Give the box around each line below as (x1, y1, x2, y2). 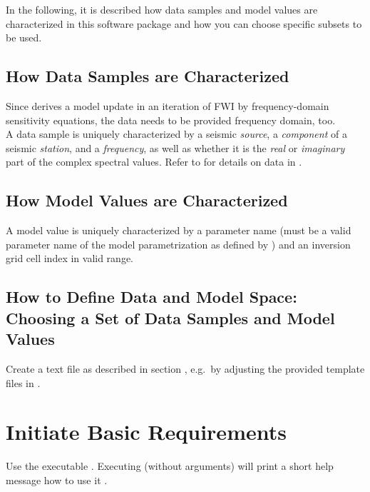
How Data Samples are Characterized (6, 65, 289, 87)
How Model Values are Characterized (6, 189, 288, 211)
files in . (6, 375, 41, 390)
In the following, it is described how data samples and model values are (6, 2, 318, 16)
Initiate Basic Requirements (6, 417, 287, 446)
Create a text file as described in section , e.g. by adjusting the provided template (6, 361, 365, 376)
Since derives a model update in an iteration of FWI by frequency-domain (6, 98, 329, 113)
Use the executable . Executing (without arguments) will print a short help (6, 458, 334, 473)
